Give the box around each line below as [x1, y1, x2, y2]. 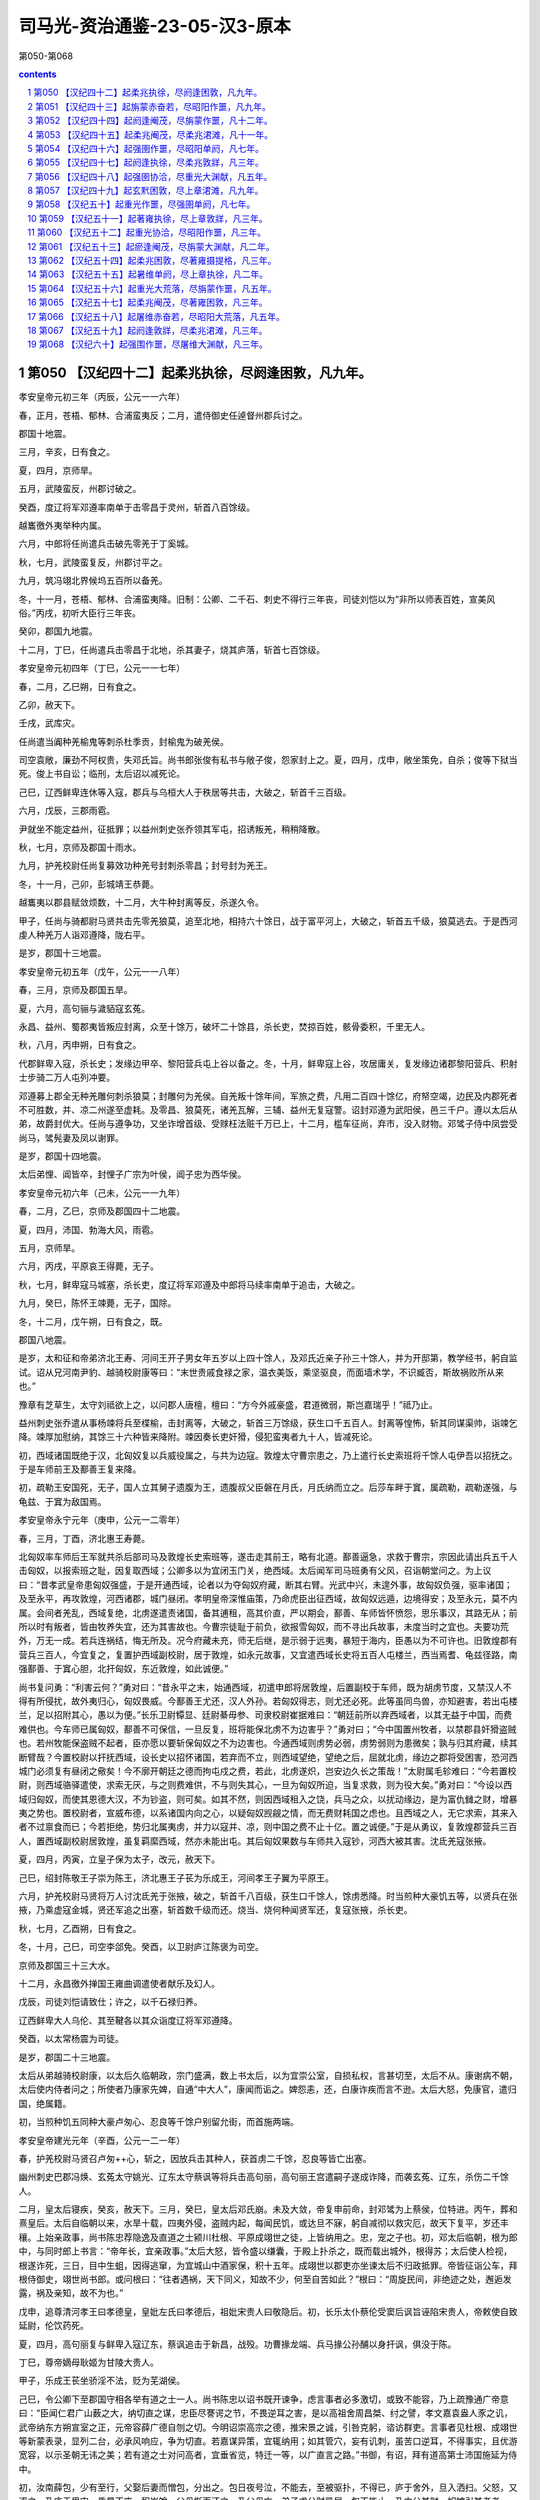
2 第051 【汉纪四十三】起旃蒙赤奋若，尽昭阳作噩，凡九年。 [27, 100, 272, 112]
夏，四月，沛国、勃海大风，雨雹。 [18, 1223, 159, 1235]
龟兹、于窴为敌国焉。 [18, 1495, 107, 1507]
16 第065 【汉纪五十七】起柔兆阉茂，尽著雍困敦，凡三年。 [27, 296, 269, 309]
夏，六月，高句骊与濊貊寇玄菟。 [18, 1002, 150, 1014]
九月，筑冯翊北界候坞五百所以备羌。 [18, 575, 168, 587]
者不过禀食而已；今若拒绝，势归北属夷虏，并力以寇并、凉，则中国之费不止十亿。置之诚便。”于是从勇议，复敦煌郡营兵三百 [18, 1821, 518, 1833]
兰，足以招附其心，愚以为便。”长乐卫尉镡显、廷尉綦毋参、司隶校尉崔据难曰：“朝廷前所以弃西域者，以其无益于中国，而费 [18, 1709, 513, 1721]
